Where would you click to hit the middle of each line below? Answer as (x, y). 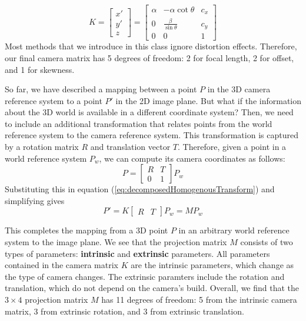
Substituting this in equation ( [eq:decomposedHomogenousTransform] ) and (140, 189)
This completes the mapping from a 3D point (87, 230)
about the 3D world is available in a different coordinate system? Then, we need (149, 112)
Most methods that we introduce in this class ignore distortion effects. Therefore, (151, 46)
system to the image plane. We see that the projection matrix (116, 242)
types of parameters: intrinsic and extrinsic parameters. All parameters (137, 253)
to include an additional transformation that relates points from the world (139, 123)
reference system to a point (54, 100)
